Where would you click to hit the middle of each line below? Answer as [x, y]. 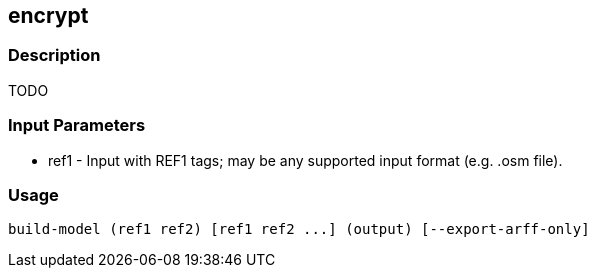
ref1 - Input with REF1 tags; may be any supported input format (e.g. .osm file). [305, 160]
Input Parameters [77, 125]
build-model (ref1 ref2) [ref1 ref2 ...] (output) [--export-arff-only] [299, 229]
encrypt [48, 15]
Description [54, 55]
